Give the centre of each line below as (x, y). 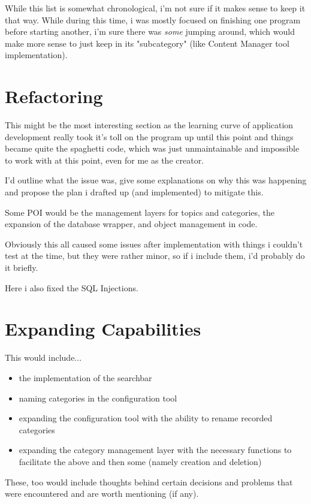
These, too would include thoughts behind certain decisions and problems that (149, 482)
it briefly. (22, 268)
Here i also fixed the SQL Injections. (72, 287)
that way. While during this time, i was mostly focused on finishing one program (153, 19)
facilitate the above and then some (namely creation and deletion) (140, 461)
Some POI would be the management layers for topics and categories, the (140, 212)
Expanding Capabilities (103, 329)
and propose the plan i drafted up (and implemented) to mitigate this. (134, 192)
